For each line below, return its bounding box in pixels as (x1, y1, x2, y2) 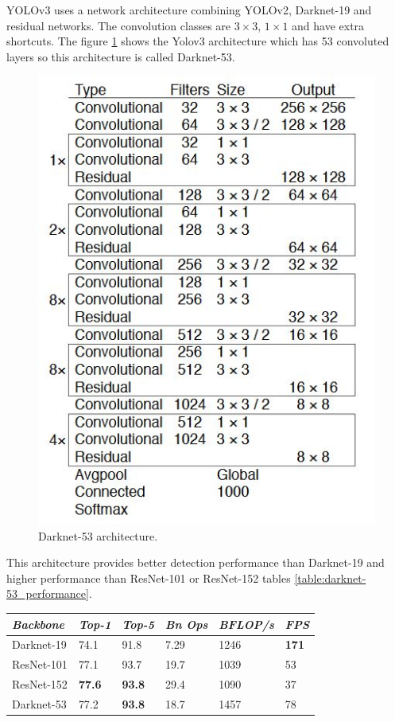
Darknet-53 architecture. (38, 527, 158, 544)
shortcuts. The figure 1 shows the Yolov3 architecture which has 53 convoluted (6, 33, 389, 49)
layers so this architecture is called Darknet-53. (6, 48, 235, 64)
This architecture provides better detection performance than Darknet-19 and (6, 554, 385, 571)
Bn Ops (165, 615, 208, 632)
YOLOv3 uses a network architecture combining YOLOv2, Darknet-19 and (6, 2, 372, 18)
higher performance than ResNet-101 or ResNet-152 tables (6, 569, 291, 586)
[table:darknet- (294, 569, 366, 586)
